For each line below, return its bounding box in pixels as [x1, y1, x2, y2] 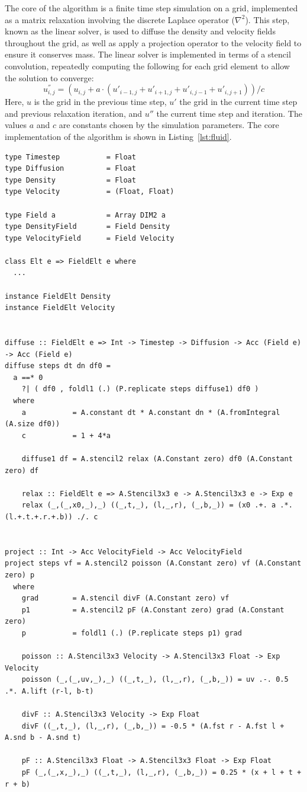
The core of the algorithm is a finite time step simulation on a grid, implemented [5, 2, 298, 14]
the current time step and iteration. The [156, 107, 302, 119]
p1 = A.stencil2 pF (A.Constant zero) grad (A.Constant [21, 605, 285, 614]
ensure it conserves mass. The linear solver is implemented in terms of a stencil [5, 48, 291, 60]
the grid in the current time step [179, 95, 298, 108]
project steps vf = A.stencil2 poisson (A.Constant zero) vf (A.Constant [5, 559, 302, 568]
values [5, 119, 27, 131]
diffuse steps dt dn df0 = [5, 362, 111, 371]
